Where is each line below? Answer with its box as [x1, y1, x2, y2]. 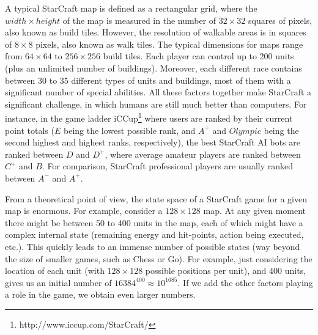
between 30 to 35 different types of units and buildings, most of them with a [5, 73, 291, 86]
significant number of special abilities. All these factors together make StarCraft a [5, 86, 312, 98]
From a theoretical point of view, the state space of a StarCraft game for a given [5, 192, 308, 205]
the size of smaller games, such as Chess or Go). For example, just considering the [5, 252, 312, 265]
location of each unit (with [5, 264, 105, 277]
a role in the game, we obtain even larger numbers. [5, 288, 196, 301]
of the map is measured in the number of [62, 13, 216, 26]
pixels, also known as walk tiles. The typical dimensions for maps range [35, 37, 303, 50]
